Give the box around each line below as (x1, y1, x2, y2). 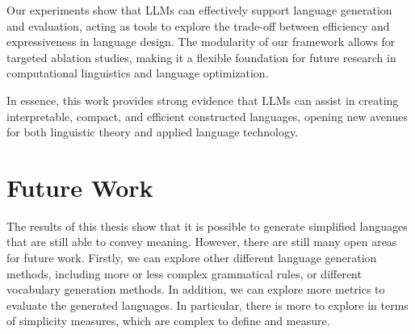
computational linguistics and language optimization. (6, 65, 269, 81)
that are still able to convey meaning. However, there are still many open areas (6, 233, 397, 250)
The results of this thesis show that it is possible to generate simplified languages (6, 217, 408, 234)
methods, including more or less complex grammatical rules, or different (6, 265, 362, 282)
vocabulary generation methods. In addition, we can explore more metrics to (6, 281, 385, 298)
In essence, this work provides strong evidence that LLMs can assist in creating (6, 91, 399, 108)
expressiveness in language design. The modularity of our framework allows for (6, 33, 396, 50)
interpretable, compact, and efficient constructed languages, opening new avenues (6, 107, 408, 124)
